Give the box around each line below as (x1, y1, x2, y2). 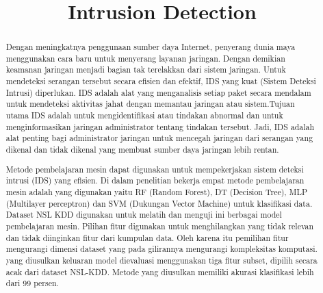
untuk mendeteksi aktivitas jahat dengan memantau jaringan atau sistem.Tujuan (5, 98, 295, 110)
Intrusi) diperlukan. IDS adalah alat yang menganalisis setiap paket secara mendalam (5, 86, 311, 98)
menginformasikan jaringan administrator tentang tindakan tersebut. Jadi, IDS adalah (5, 120, 315, 132)
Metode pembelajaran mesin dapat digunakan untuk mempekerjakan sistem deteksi (5, 163, 304, 175)
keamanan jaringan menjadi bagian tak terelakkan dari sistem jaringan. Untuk (5, 64, 286, 75)
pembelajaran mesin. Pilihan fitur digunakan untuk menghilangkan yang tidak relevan (5, 220, 314, 231)
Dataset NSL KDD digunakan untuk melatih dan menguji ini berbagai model (5, 209, 282, 220)
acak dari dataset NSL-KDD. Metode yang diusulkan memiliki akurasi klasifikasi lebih (5, 266, 314, 277)
